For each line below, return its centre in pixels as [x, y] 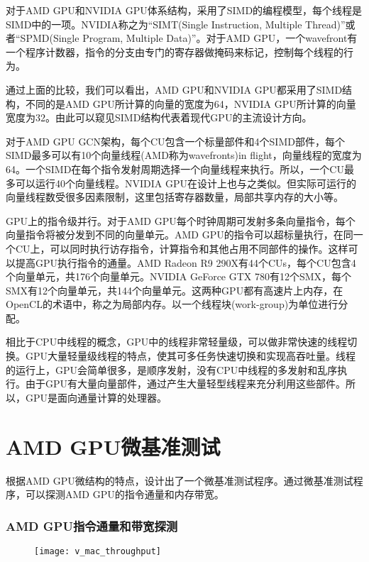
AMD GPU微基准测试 [113, 446]
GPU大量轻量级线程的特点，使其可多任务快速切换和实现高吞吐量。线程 [191, 356]
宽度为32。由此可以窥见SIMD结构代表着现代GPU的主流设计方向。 [159, 117]
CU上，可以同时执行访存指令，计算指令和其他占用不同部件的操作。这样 [182, 248]
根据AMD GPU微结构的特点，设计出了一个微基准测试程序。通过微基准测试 [180, 480]
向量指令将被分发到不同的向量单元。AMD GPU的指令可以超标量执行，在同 [180, 235]
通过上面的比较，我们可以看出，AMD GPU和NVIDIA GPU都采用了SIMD [174, 89]
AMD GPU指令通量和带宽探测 [92, 525]
